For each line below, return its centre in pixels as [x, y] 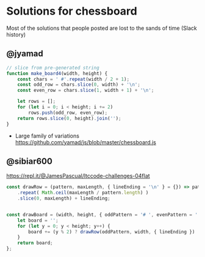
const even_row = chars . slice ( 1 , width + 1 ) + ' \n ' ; [86, 90]
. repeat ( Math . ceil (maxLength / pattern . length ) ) [83, 193]
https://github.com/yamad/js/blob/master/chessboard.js [86, 142]
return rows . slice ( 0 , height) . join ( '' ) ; [69, 118]
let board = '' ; [38, 220]
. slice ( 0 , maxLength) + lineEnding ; [64, 199]
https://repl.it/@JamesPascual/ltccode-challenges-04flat [78, 176]
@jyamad [25, 54]
